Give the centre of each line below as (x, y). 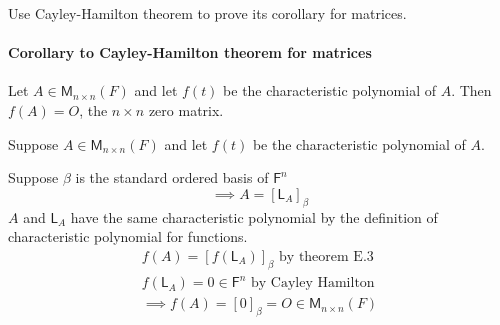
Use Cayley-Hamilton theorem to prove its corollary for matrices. (207, 13)
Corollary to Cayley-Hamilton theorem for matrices (190, 52)
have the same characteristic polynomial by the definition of (254, 216)
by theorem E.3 (326, 256)
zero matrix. (186, 109)
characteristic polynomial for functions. (128, 236)
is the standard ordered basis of (172, 177)
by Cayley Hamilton (312, 283)
